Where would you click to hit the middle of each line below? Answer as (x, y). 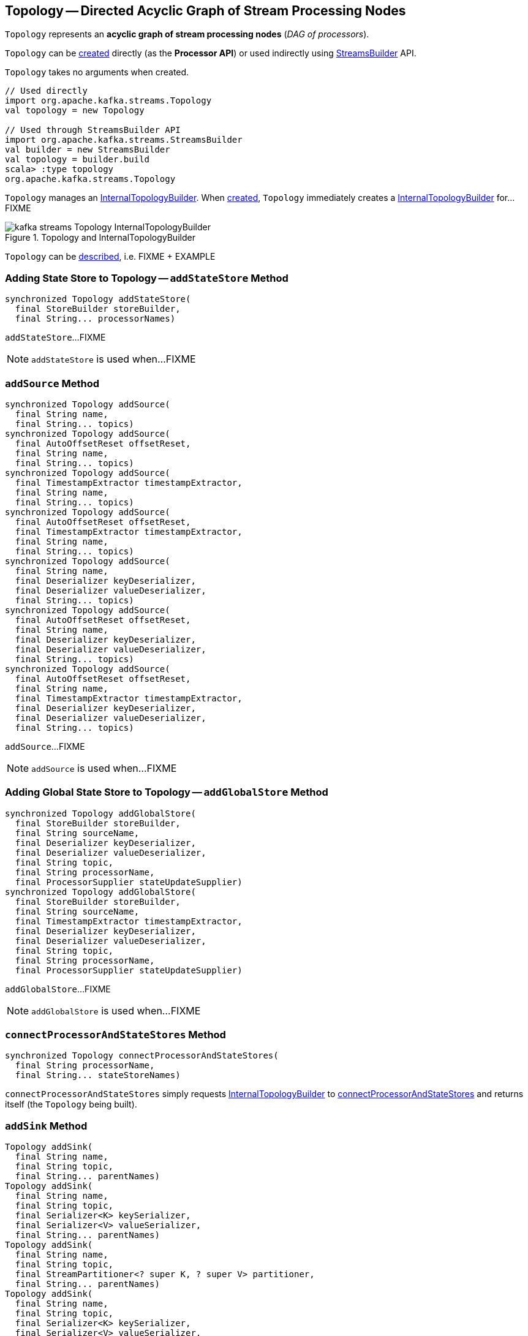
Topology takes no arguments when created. (97, 72)
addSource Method (52, 383)
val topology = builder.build (77, 160)
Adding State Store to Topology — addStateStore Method (147, 278)
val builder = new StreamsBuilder (88, 150)
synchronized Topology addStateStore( (98, 299)
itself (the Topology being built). (71, 1104)
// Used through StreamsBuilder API (93, 130)
